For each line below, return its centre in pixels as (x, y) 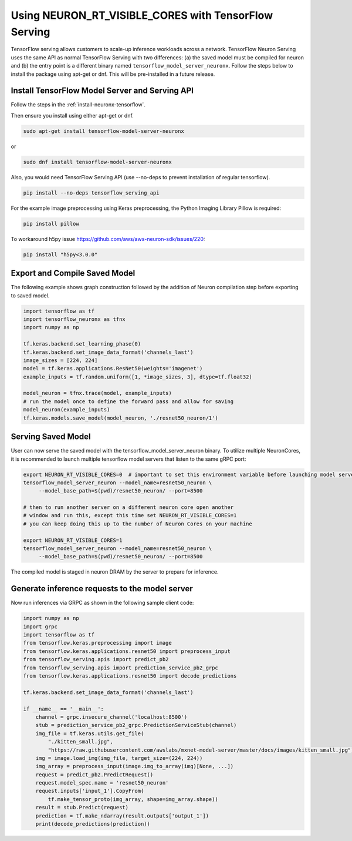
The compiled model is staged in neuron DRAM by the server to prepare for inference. (115, 572)
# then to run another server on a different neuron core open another (128, 507)
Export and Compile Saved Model (73, 273)
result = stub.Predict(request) (82, 808)
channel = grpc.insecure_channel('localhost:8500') (111, 717)
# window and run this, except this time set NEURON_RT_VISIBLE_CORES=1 (130, 515)
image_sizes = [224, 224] (60, 360)
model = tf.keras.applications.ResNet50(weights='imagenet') (113, 368)
